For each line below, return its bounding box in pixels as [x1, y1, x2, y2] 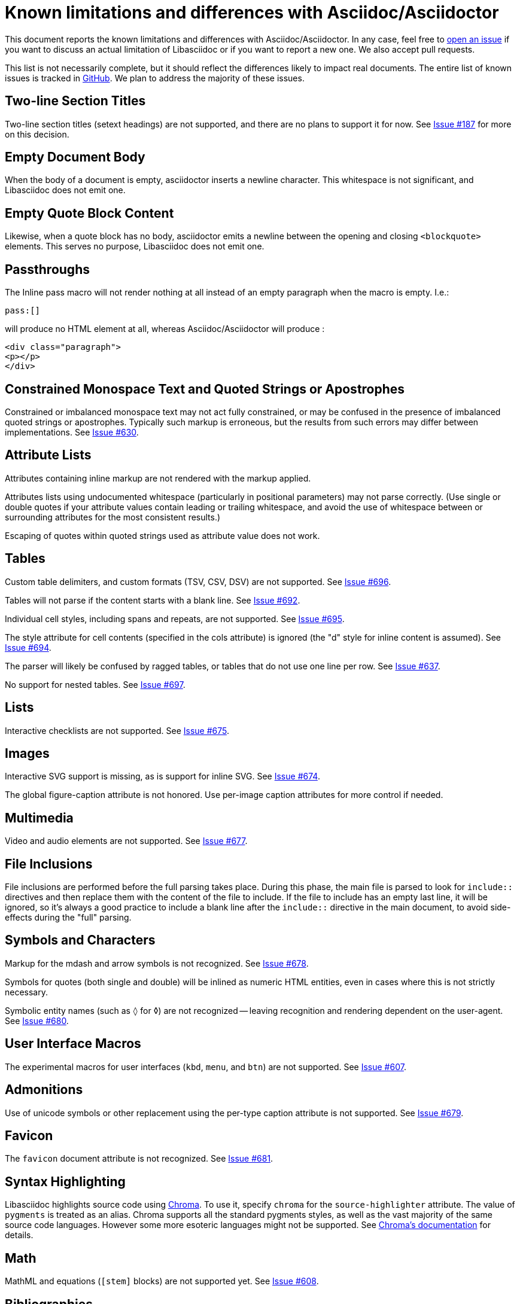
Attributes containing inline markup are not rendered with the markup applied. [5, 473, 311, 483]
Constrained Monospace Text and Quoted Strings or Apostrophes [5, 381, 405, 397]
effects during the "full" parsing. [5, 912, 132, 923]
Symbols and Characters [5, 933, 156, 948]
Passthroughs [5, 261, 90, 277]
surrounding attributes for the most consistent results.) [5, 511, 221, 522]
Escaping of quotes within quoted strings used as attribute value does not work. [5, 530, 320, 541]
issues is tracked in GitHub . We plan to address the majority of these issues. [5, 72, 305, 83]
